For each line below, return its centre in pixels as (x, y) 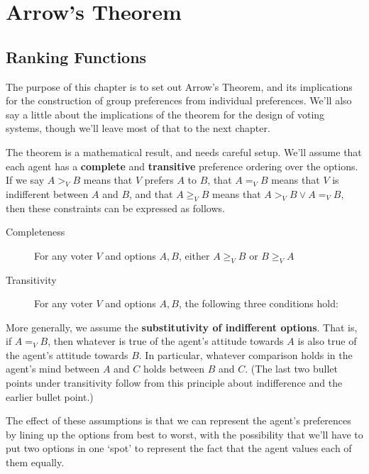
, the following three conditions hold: (258, 303)
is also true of (327, 341)
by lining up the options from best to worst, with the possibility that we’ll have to (184, 434)
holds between (174, 369)
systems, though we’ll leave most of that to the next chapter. (138, 128)
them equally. (35, 462)
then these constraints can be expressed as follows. (115, 208)
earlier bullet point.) (50, 396)
